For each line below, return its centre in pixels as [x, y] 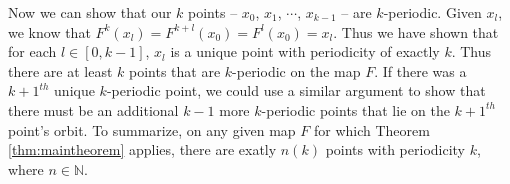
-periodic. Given [432, 12]
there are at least [60, 70]
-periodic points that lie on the [355, 109]
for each [32, 51]
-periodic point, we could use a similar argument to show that [296, 90]
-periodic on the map [296, 70]
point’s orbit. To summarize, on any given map [152, 129]
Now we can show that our [90, 12]
